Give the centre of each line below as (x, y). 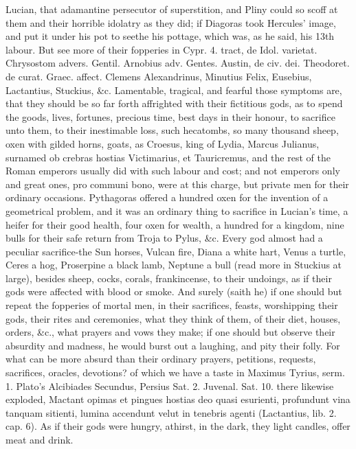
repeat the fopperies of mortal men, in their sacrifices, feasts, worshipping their (172, 305)
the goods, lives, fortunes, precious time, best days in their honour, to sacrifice (170, 116)
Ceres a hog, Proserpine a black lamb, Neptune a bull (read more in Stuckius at (174, 265)
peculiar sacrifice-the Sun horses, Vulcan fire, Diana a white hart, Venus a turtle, (176, 251)
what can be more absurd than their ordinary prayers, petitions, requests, (161, 359)
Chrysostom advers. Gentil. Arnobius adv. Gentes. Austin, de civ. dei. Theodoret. (178, 63)
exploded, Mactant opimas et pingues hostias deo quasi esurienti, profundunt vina (178, 399)
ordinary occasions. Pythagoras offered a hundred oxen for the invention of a (167, 197)
